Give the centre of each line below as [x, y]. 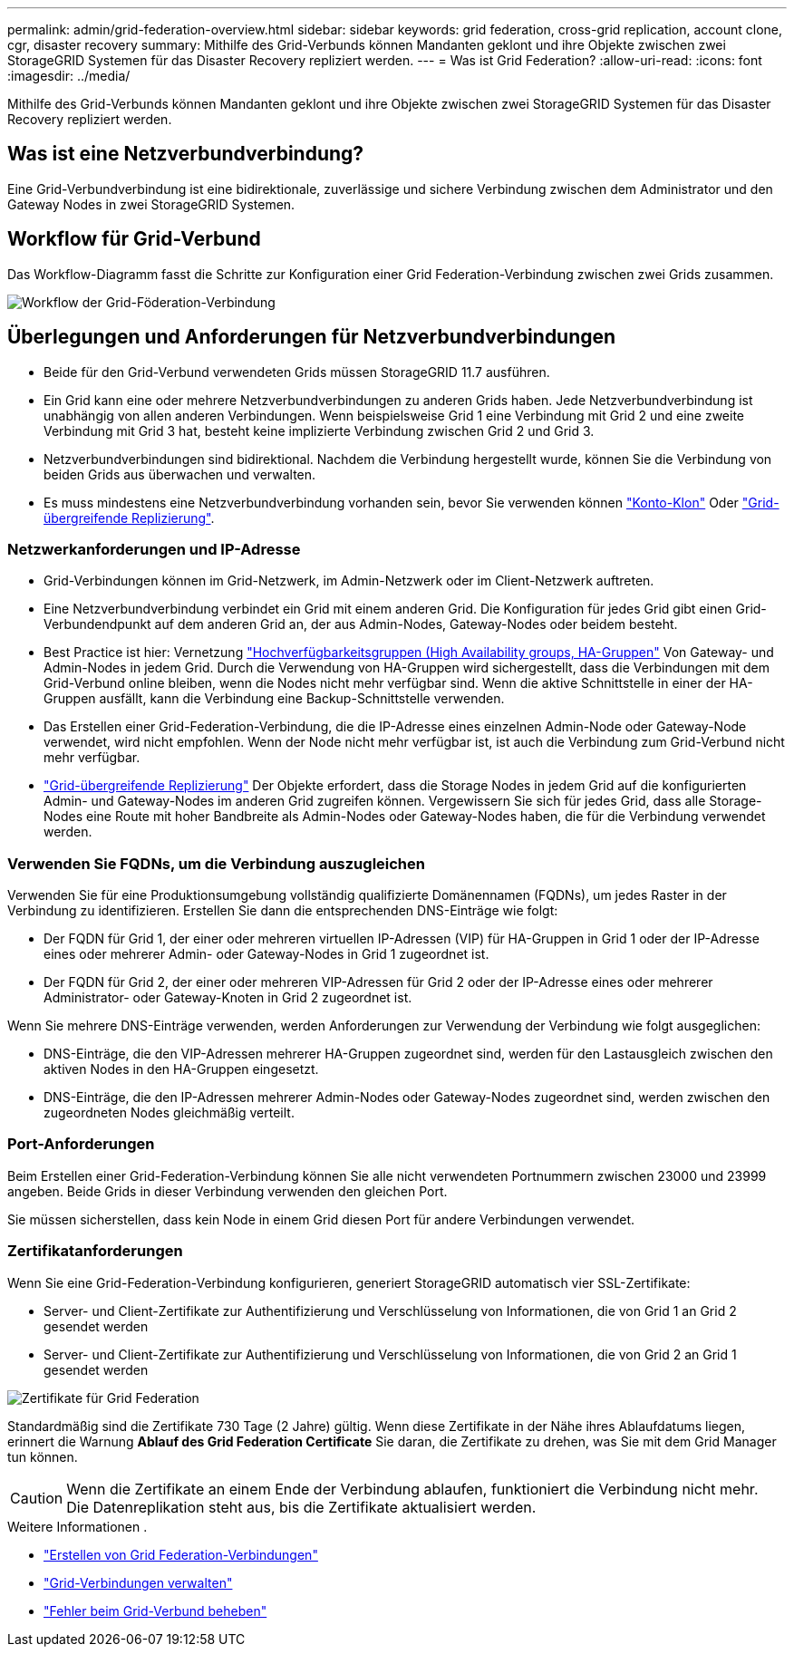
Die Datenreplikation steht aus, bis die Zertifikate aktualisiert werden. [301, 1507]
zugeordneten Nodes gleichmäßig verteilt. [169, 1113]
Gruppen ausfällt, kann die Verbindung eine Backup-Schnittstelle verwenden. [274, 699]
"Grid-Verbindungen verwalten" [138, 1582]
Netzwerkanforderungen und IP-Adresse [154, 549]
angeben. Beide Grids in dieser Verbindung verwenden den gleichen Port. [228, 1191]
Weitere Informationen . [77, 1526]
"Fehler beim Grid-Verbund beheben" [155, 1610]
